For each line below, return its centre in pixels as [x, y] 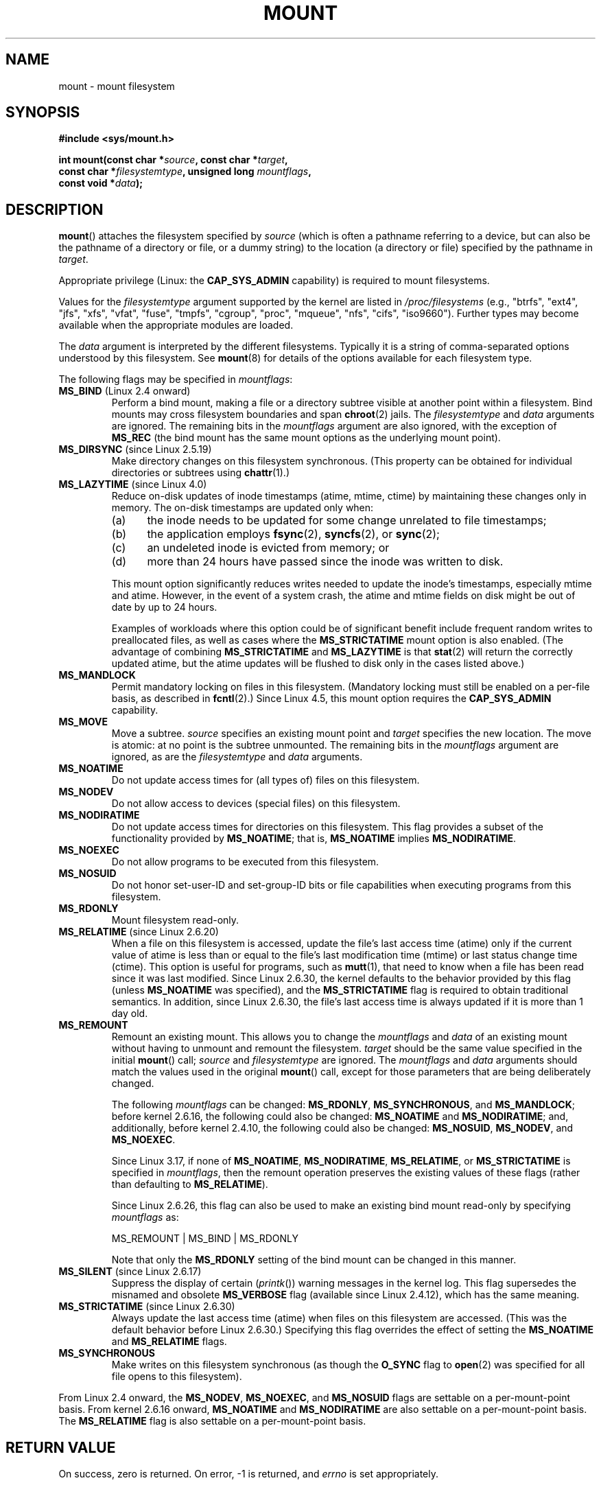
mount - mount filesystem [117, 86]
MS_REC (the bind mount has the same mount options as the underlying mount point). [306, 438]
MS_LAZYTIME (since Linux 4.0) [133, 484]
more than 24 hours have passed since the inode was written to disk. [325, 562]
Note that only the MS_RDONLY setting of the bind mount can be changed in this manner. [314, 1260]
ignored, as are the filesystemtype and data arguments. [237, 757]
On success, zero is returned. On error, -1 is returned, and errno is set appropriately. [248, 1474]
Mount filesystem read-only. [175, 920]
